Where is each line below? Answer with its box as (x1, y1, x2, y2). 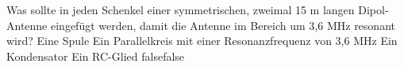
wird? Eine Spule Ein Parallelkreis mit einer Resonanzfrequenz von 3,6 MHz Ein (6, 32, 398, 49)
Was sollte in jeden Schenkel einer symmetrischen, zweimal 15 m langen (6, 2, 355, 17)
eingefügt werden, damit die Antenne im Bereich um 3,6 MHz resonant (50, 17, 395, 33)
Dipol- (358, 2, 389, 17)
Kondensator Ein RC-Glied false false (6, 47, 185, 64)
